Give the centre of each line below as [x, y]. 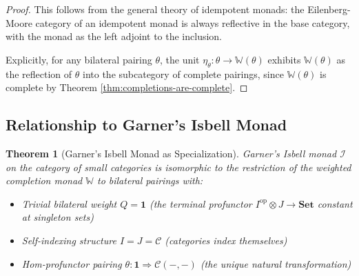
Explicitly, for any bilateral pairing [79, 59]
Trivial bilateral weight [69, 203]
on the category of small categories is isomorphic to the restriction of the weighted [178, 167]
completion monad [44, 180]
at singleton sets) [58, 217]
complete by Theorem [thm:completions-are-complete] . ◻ [127, 87]
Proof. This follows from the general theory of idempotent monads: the [155, 9]
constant [335, 203]
